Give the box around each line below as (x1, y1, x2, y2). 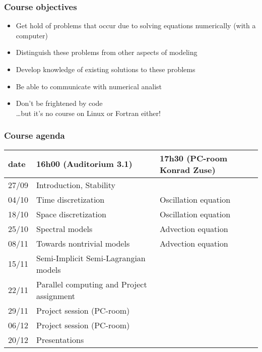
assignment (36, 289, 76, 302)
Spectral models (36, 222, 93, 234)
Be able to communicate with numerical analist (16, 81, 162, 91)
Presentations (36, 333, 84, 345)
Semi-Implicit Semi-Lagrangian (36, 252, 146, 264)
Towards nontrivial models (36, 237, 130, 249)
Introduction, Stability (36, 179, 116, 191)
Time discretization (36, 193, 105, 205)
